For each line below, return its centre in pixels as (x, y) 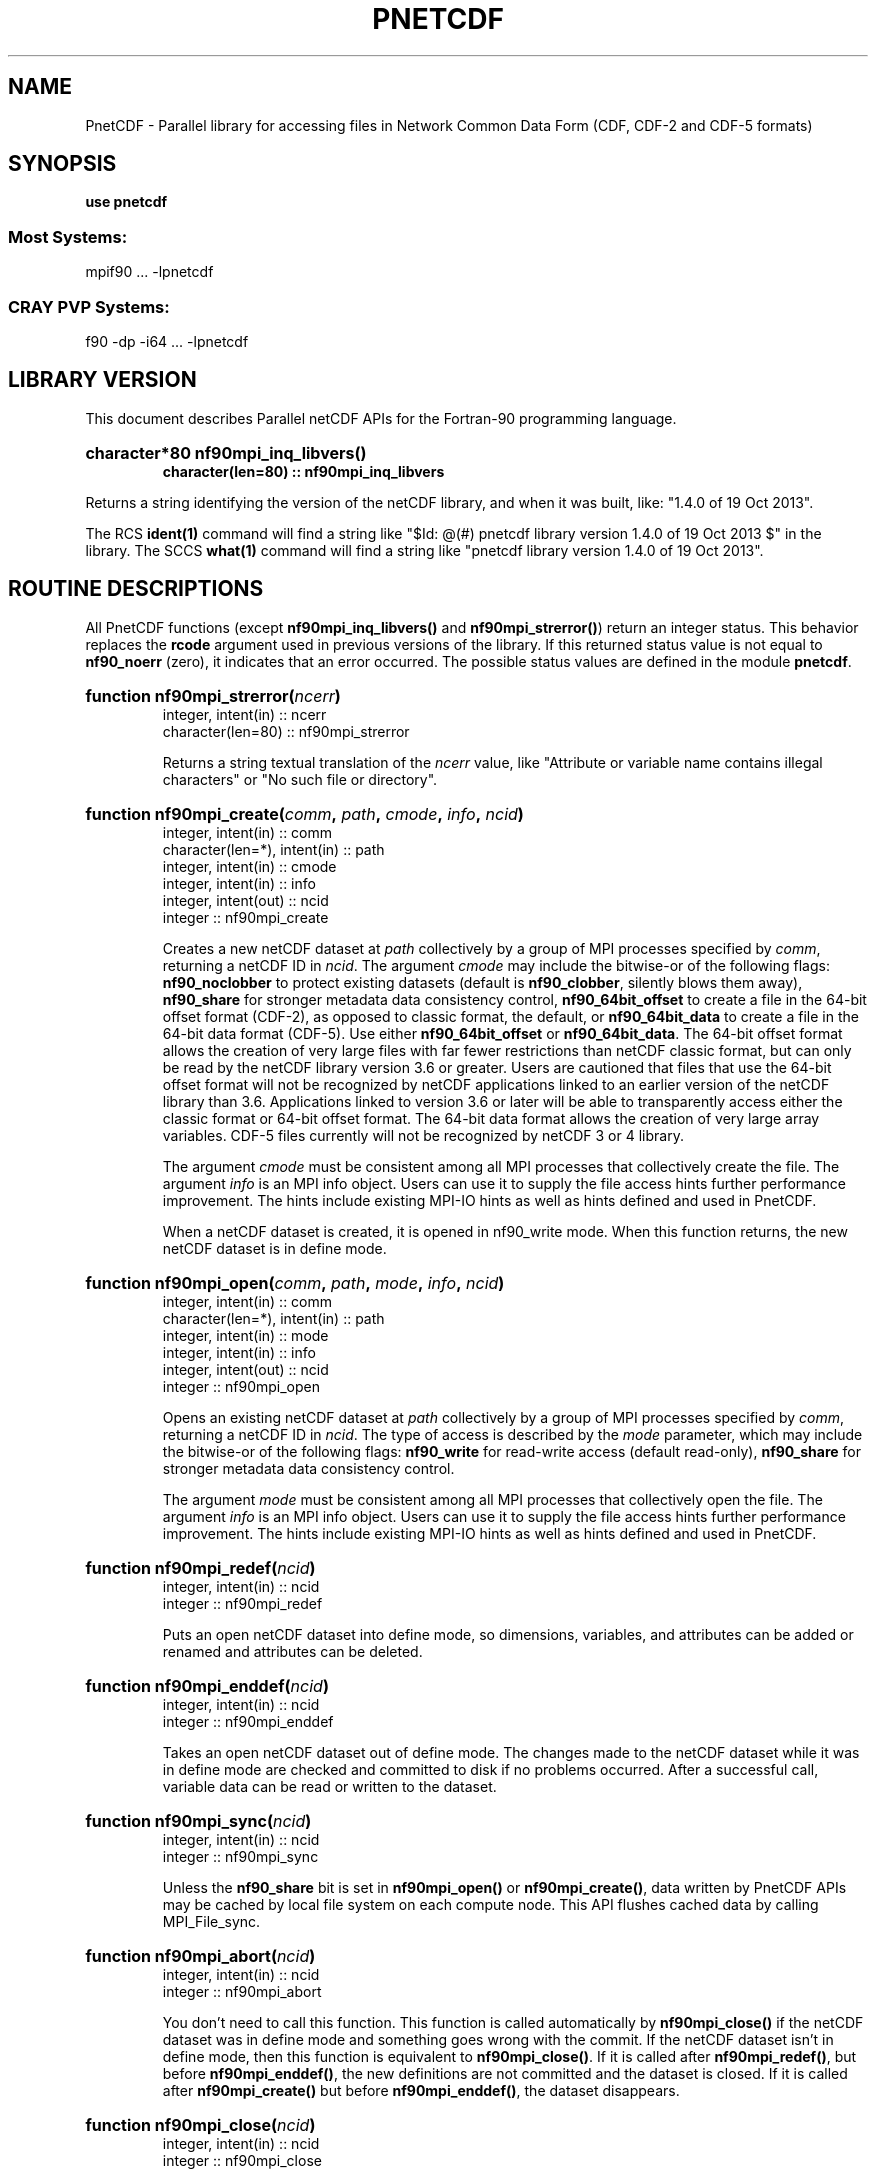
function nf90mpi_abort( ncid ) (200, 1955)
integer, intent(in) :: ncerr (244, 714)
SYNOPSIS (62, 164)
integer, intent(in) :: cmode (249, 866)
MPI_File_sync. (211, 1921)
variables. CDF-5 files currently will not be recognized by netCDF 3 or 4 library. (423, 1135)
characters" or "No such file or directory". (300, 779)
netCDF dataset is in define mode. (274, 1248)
